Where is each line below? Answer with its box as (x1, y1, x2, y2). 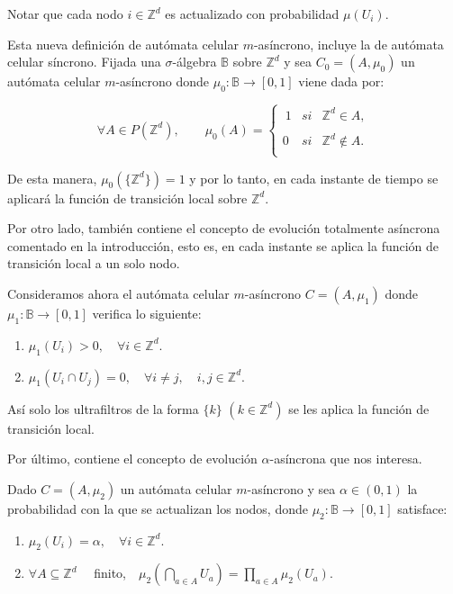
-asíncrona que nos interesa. (269, 449, 422, 468)
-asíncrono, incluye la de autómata (253, 34, 444, 53)
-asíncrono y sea (247, 479, 336, 498)
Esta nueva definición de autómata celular (7, 34, 239, 53)
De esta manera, (7, 168, 97, 187)
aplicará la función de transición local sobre (7, 188, 248, 207)
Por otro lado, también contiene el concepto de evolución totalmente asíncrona (7, 219, 440, 238)
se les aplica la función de (288, 399, 430, 418)
